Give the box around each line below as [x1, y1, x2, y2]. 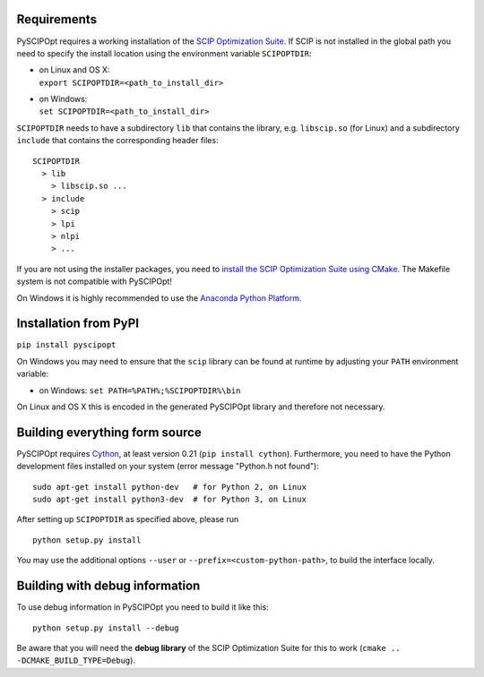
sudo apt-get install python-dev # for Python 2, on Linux [32, 482, 307, 492]
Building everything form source [16, 424, 202, 440]
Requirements [16, 12, 98, 27]
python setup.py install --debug [32, 622, 179, 633]
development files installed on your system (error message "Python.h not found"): [16, 461, 320, 472]
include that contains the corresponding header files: [16, 135, 219, 146]
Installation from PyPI [16, 316, 139, 331]
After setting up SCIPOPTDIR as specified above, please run [16, 514, 239, 525]
